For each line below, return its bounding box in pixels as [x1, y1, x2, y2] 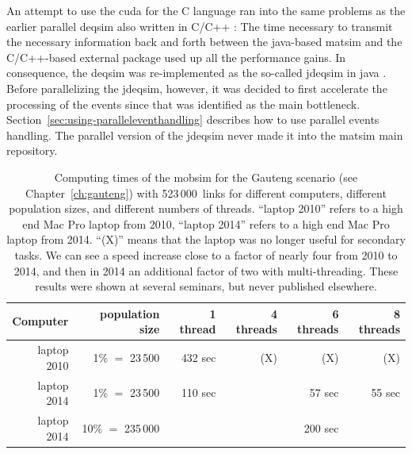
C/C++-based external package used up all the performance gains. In [6, 48, 346, 65]
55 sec [371, 384, 400, 401]
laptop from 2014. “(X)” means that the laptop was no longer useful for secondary [6, 231, 406, 248]
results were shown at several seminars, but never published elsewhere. [35, 278, 377, 294]
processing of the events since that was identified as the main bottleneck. [6, 95, 360, 112]
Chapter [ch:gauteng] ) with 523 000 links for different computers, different [25, 184, 387, 201]
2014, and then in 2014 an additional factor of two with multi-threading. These [13, 262, 399, 279]
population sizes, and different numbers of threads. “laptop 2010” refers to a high [9, 200, 403, 217]
